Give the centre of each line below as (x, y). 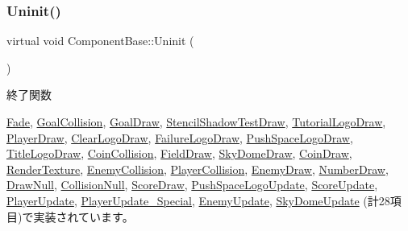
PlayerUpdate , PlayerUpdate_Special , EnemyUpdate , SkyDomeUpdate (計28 (198, 200)
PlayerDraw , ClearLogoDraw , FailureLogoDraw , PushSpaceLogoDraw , (180, 137)
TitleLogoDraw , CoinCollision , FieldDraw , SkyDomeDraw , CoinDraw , (179, 153)
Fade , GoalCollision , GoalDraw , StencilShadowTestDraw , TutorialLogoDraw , (196, 122)
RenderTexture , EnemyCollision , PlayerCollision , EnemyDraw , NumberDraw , (198, 169)
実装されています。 (83, 216)
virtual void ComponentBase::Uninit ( (100, 41)
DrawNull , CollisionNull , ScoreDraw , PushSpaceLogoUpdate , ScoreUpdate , (192, 185)
